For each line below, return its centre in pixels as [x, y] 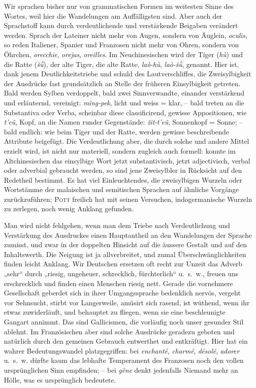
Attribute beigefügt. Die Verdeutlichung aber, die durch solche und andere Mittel [127, 141]
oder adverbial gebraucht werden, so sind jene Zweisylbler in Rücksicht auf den [123, 170]
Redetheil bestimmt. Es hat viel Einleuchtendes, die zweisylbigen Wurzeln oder [123, 179]
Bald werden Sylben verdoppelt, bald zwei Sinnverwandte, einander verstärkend [124, 93]
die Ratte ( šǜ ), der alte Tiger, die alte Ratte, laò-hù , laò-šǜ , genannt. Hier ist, [122, 64]
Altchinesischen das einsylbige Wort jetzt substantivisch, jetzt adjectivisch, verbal [127, 160]
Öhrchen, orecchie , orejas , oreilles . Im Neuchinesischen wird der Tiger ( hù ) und [124, 54]
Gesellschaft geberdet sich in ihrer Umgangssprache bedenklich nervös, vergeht [122, 293]
